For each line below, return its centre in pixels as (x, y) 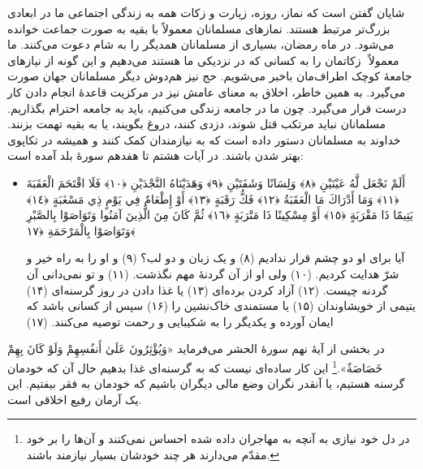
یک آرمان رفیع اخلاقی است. (75, 399)
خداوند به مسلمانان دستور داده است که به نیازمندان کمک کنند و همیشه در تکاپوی (204, 139)
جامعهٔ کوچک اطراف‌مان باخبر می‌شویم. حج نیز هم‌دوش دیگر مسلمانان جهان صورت (210, 76)
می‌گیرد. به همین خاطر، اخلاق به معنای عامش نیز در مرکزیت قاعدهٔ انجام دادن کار (207, 91)
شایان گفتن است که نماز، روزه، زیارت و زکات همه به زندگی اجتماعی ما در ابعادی (206, 12)
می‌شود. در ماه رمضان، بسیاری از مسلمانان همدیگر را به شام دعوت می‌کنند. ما (201, 44)
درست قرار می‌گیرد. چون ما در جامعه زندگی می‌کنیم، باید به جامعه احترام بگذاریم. (207, 108)
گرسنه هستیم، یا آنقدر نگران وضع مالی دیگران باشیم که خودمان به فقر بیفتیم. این (206, 383)
